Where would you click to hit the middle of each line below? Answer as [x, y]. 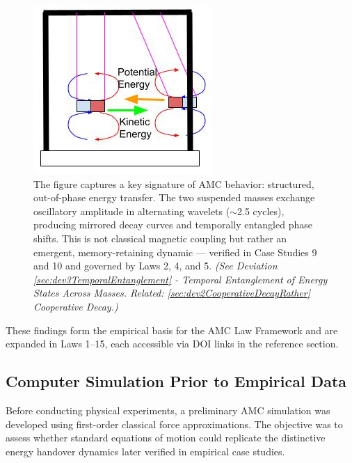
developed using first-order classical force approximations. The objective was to [174, 424]
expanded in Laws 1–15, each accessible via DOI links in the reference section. [172, 344]
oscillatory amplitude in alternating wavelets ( [132, 211]
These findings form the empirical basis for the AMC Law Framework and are [172, 330]
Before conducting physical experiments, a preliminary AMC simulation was [168, 410]
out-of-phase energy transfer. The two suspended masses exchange [174, 197]
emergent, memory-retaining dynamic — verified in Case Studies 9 [175, 252]
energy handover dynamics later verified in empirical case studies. [145, 451]
